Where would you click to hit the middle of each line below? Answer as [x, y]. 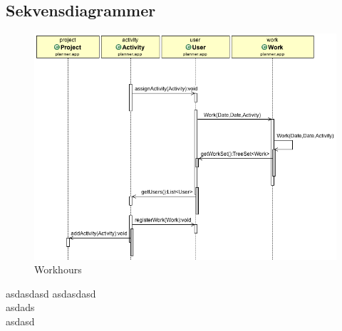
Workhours [58, 269]
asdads [20, 307]
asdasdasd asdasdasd [51, 293]
